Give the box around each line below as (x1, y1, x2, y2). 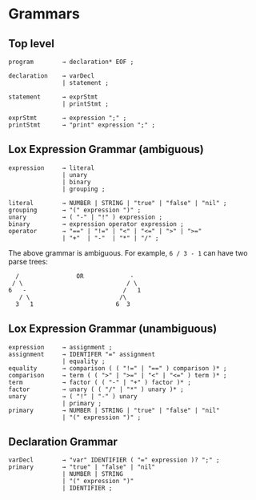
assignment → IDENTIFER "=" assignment (8, 350, 156, 358)
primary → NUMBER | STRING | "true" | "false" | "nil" (8, 406, 220, 414)
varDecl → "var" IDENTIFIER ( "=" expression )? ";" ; (8, 456, 220, 465)
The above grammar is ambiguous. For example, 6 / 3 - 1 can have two (8, 248, 248, 257)
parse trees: (8, 256, 48, 266)
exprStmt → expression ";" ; (8, 114, 127, 122)
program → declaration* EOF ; (8, 58, 134, 66)
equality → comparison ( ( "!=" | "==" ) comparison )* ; (8, 364, 227, 373)
